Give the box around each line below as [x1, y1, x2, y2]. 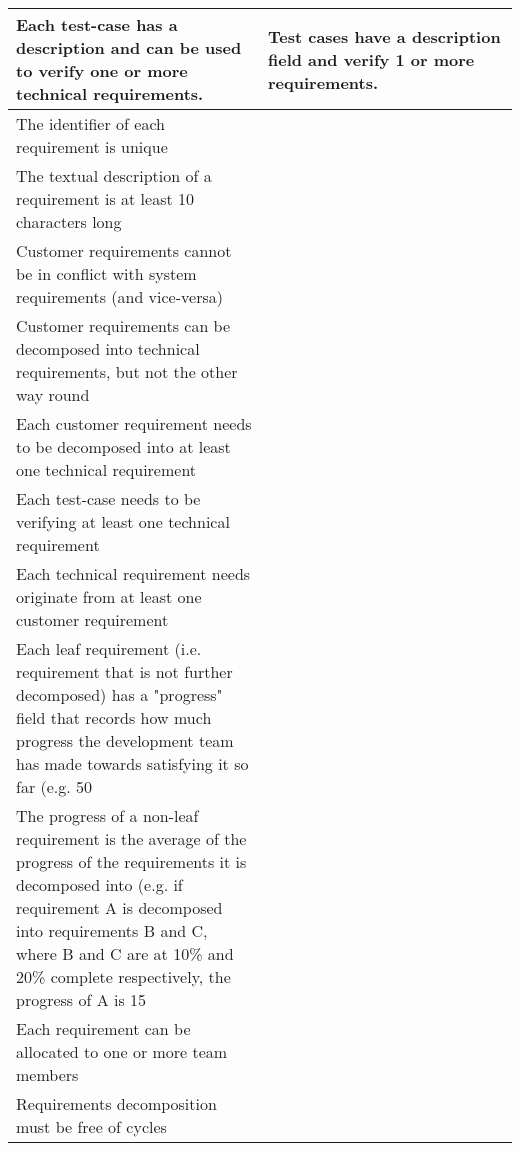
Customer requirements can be [16, 314, 231, 337]
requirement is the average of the [16, 827, 247, 850]
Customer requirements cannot [16, 239, 232, 262]
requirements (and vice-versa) [16, 285, 223, 308]
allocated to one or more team [16, 1040, 228, 1063]
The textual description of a [16, 164, 212, 187]
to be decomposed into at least [16, 435, 231, 458]
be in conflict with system [16, 262, 197, 285]
